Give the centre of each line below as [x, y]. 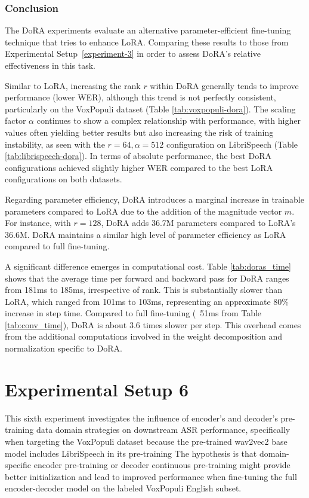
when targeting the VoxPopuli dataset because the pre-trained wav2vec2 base [146, 441]
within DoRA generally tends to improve [224, 85]
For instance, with [38, 223]
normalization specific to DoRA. [64, 348]
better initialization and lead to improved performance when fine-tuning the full [151, 476]
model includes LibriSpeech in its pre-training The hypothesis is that [131, 453]
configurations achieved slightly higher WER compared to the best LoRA [139, 167]
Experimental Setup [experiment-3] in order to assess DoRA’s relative [133, 54]
